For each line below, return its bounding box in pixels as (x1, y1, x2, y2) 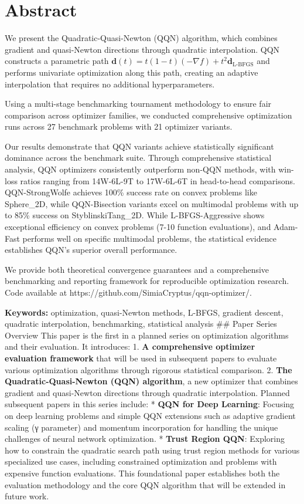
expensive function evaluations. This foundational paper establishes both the (5, 466, 280, 479)
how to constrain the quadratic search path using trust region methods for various (5, 444, 300, 456)
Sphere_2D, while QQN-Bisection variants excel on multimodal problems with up (5, 197, 299, 209)
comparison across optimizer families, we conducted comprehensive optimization (5, 109, 292, 121)
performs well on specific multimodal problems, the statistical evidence (22, 232, 276, 244)
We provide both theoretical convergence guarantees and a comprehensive (5, 263, 269, 275)
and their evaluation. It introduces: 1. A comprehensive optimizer (5, 340, 255, 353)
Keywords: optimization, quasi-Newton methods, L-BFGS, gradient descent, (5, 306, 283, 318)
